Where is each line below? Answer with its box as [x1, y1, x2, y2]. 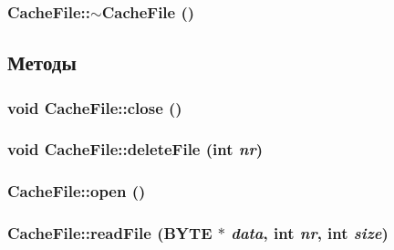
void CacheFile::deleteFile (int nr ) [7, 138, 263, 161]
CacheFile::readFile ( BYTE [7, 222, 213, 245]
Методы [7, 48, 77, 77]
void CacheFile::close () [7, 96, 182, 119]
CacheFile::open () [7, 180, 146, 203]
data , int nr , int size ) [231, 222, 389, 245]
